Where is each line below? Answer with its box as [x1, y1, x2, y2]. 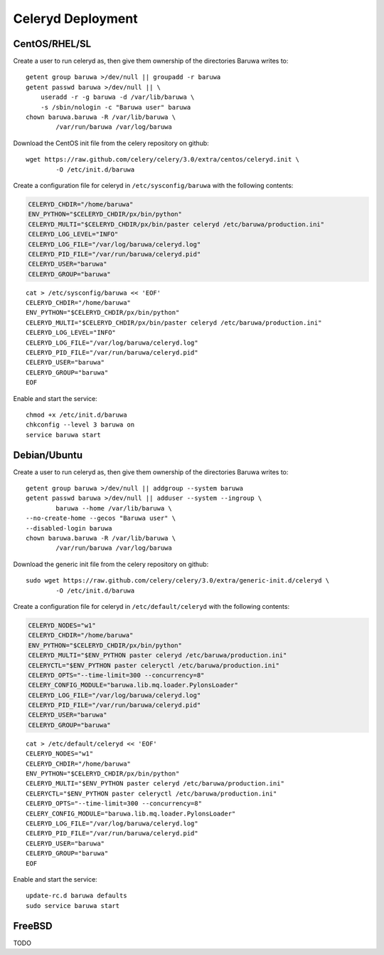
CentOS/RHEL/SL [13, 38, 92, 50]
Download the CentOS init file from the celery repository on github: [13, 139, 209, 147]
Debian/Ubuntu [13, 449, 83, 461]
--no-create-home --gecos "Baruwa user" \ [26, 514, 176, 523]
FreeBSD [13, 919, 53, 932]
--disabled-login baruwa [26, 524, 112, 532]
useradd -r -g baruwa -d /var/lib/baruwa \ [40, 93, 195, 101]
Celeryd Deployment [13, 11, 138, 26]
